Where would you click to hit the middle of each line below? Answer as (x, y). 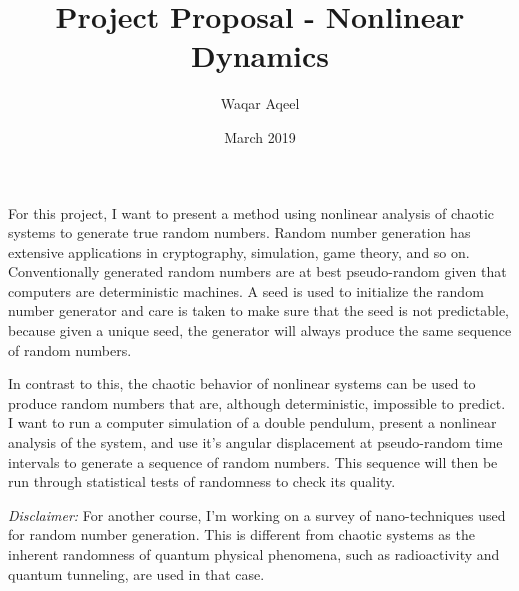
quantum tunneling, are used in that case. (136, 573)
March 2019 (260, 136)
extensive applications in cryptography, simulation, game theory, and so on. (239, 251)
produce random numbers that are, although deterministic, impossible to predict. (257, 402)
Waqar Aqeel (260, 103)
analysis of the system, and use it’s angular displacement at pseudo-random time (255, 442)
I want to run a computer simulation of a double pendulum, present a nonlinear (252, 422)
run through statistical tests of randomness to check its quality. (202, 481)
